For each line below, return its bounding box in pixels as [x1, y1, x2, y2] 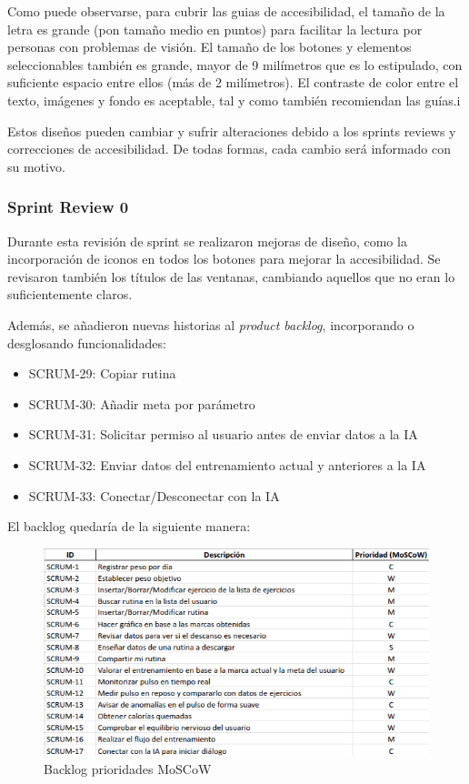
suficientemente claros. [7, 285, 133, 304]
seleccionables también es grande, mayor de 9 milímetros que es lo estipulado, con [7, 55, 463, 74]
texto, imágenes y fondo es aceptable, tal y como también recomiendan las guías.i [7, 90, 461, 109]
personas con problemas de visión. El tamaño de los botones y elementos [7, 37, 412, 56]
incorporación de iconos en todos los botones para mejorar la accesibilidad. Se [7, 249, 441, 268]
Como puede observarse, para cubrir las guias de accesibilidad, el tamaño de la [7, 2, 445, 20]
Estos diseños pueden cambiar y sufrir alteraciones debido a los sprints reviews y [7, 121, 456, 140]
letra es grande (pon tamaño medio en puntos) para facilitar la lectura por [7, 19, 423, 38]
